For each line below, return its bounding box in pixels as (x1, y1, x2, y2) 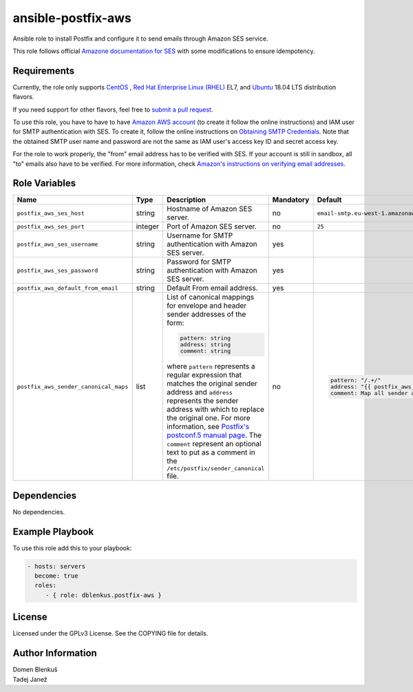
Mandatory (272, 195, 310, 205)
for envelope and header (166, 301, 247, 311)
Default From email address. (166, 283, 258, 293)
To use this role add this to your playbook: (12, 544, 132, 552)
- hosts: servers (27, 562, 86, 570)
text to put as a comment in (166, 448, 255, 457)
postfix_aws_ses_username (17, 240, 98, 248)
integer (136, 222, 160, 231)
